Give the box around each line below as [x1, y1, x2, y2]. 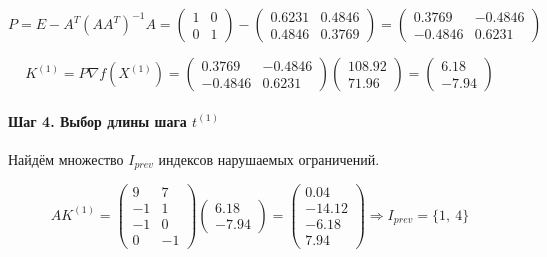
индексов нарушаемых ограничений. [158, 148, 380, 169]
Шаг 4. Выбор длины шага [8, 110, 187, 131]
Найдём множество [8, 148, 124, 169]
